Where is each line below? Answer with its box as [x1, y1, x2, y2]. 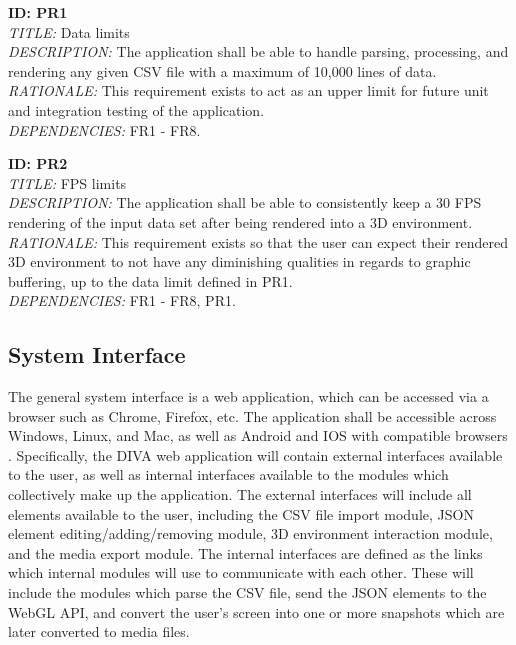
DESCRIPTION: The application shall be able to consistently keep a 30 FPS [8, 192, 482, 213]
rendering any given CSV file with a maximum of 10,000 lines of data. [8, 60, 437, 81]
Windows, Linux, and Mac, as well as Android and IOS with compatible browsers [8, 425, 508, 446]
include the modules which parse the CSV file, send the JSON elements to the [8, 582, 487, 603]
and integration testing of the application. [8, 99, 265, 120]
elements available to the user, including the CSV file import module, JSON [8, 503, 474, 524]
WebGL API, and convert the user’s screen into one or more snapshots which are [8, 601, 505, 622]
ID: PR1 [8, 2, 68, 22]
